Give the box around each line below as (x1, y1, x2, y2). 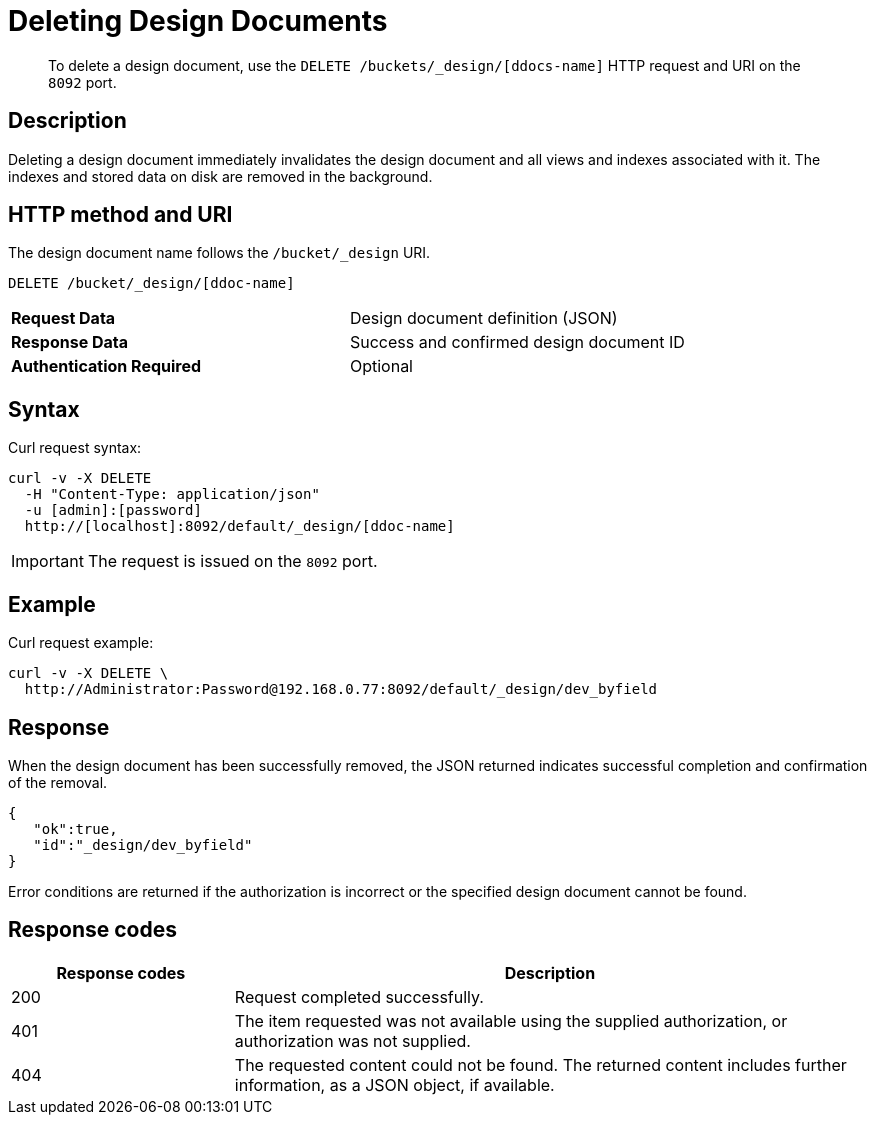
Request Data (11, 308, 116, 329)
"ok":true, (33, 820, 118, 837)
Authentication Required (11, 356, 202, 377)
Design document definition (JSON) (349, 308, 618, 329)
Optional (349, 356, 413, 377)
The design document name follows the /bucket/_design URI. (8, 244, 431, 262)
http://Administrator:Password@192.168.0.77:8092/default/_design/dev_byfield (24, 681, 658, 698)
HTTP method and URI (8, 202, 233, 228)
